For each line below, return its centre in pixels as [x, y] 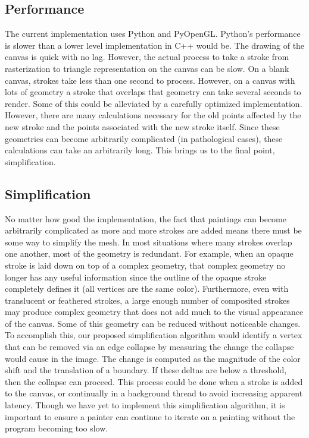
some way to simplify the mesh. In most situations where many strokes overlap [149, 242]
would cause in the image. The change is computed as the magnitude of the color [153, 358]
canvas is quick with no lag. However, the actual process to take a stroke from [147, 57]
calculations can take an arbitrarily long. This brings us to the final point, [140, 150]
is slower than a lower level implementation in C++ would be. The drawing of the [155, 45]
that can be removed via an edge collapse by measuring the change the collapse [149, 347]
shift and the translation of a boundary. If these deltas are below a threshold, [146, 370]
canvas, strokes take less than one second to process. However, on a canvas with [150, 80]
